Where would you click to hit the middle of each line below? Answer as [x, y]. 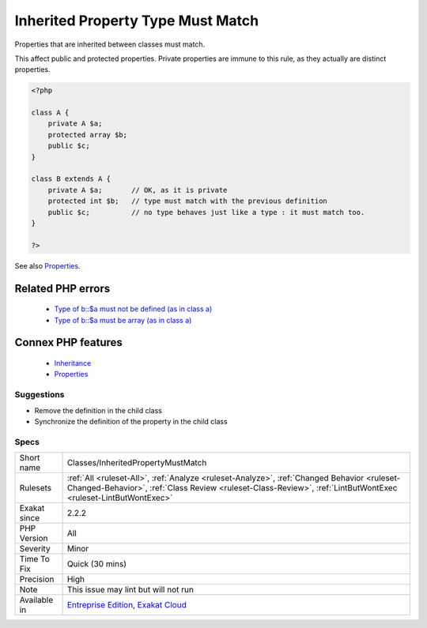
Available [36, 600]
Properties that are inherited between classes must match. [110, 44]
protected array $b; [88, 135]
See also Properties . [47, 265]
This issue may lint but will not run [130, 590]
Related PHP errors [62, 288]
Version [34, 539]
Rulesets [35, 488]
